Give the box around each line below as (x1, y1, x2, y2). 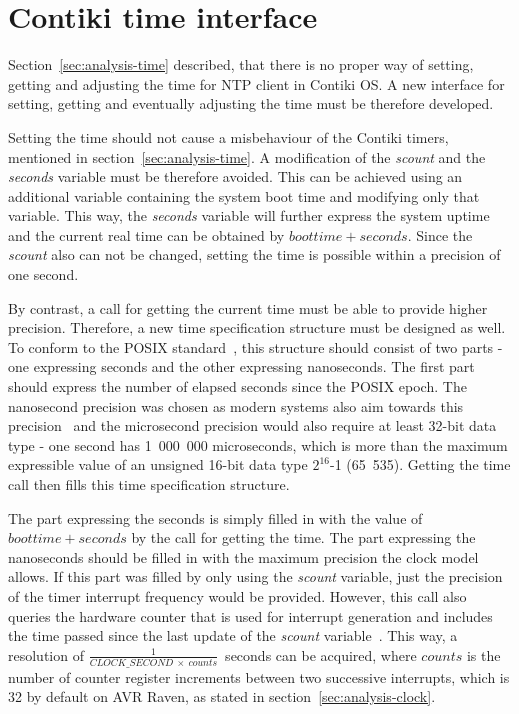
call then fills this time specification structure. (8, 474, 290, 494)
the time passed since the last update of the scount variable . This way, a (8, 625, 458, 646)
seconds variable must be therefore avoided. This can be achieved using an (8, 166, 463, 187)
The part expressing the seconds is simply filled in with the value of (8, 507, 423, 528)
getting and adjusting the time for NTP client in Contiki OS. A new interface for (8, 73, 505, 94)
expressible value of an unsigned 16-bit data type (8, 454, 308, 475)
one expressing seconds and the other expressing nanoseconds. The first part (8, 356, 475, 377)
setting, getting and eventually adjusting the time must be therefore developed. (8, 93, 494, 114)
